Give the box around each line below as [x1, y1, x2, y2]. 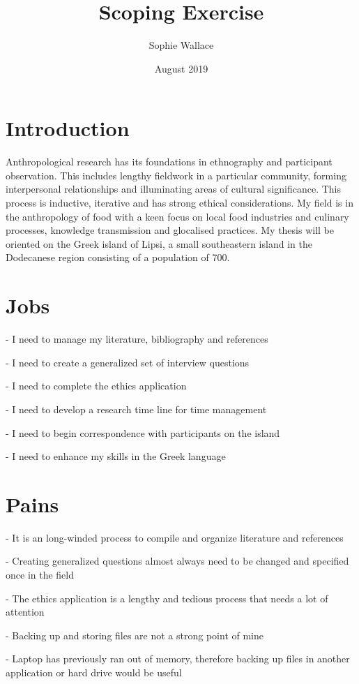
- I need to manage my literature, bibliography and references [6, 332, 268, 346]
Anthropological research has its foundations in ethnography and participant [6, 154, 333, 169]
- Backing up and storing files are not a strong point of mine [6, 627, 263, 642]
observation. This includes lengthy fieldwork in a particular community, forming [6, 168, 346, 182]
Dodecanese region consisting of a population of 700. [6, 250, 230, 265]
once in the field [6, 567, 74, 581]
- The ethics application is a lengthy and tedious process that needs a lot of [6, 590, 328, 605]
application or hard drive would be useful [6, 664, 182, 679]
